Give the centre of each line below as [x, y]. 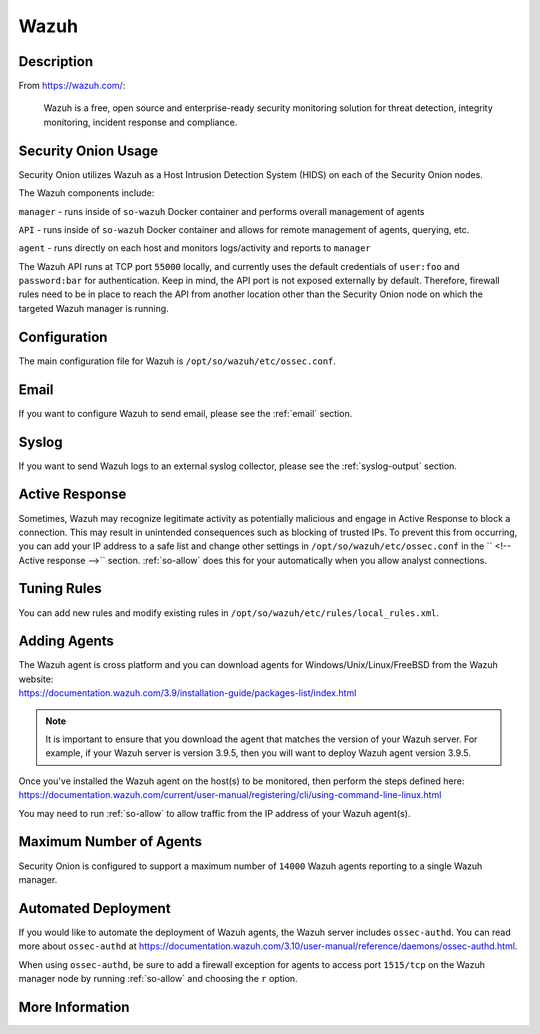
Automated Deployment [94, 908]
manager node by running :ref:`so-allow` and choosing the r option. [158, 978]
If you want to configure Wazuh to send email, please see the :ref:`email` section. [185, 413]
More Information [74, 1006]
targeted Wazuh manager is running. [93, 308]
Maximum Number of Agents [110, 841]
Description [56, 61]
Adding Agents [66, 641]
